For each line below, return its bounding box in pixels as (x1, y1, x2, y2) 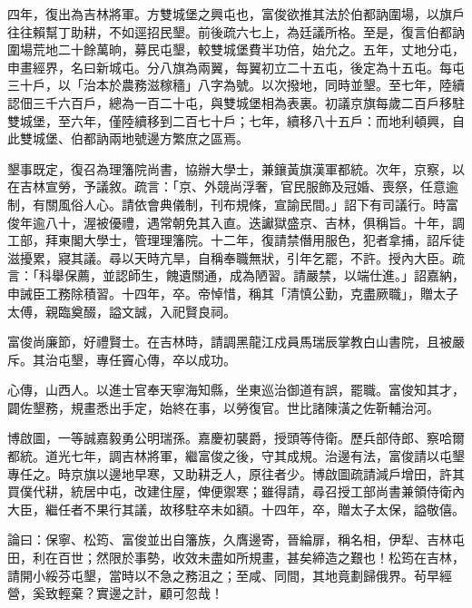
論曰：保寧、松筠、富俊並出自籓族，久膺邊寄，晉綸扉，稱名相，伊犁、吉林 (7, 530, 452, 549)
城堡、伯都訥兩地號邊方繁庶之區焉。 (32, 129, 249, 148)
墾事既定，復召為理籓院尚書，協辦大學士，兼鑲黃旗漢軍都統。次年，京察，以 (7, 159, 465, 178)
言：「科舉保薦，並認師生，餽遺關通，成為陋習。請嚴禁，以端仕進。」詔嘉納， (7, 266, 465, 285)
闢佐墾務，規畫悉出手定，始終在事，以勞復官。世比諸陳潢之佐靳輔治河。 (7, 397, 439, 417)
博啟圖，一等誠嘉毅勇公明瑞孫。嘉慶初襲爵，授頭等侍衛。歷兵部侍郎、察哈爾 (7, 428, 465, 447)
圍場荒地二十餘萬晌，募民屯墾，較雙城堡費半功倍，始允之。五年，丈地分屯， (7, 40, 465, 59)
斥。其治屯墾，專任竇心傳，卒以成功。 (7, 349, 236, 368)
